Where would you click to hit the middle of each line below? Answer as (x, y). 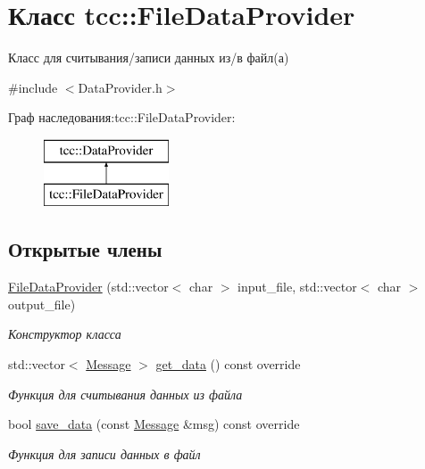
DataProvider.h (120, 87)
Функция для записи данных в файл (104, 453)
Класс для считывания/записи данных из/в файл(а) (149, 58)
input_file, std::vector (297, 287)
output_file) (42, 304)
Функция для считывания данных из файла (125, 394)
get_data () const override (228, 364)
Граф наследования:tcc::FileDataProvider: (122, 117)
